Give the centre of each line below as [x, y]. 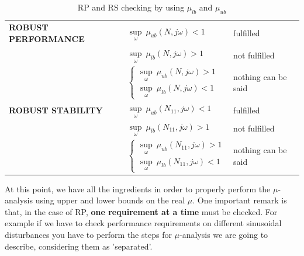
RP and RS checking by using [131, 7]
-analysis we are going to [224, 235]
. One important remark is [240, 200]
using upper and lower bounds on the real [110, 200]
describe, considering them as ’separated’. [79, 246]
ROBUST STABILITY [56, 110]
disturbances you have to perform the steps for [88, 235]
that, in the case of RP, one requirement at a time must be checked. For [141, 211]
